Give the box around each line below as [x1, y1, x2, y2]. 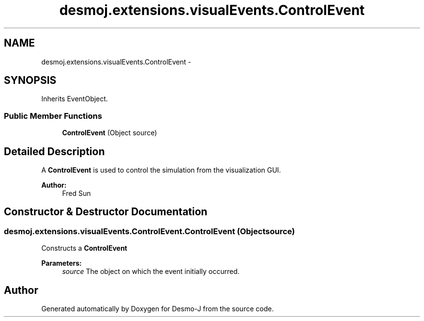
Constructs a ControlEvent [41, 244, 127, 253]
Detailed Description [4, 145, 105, 158]
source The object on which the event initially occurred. [62, 267, 240, 276]
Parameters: [41, 259, 82, 268]
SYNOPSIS [4, 74, 57, 87]
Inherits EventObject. [41, 95, 108, 103]
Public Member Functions [4, 111, 102, 121]
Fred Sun [62, 189, 91, 198]
